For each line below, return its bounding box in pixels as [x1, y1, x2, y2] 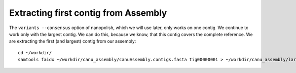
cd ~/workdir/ [18, 50, 52, 55]
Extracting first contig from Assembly [9, 7, 167, 18]
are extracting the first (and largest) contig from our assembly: [9, 38, 136, 44]
